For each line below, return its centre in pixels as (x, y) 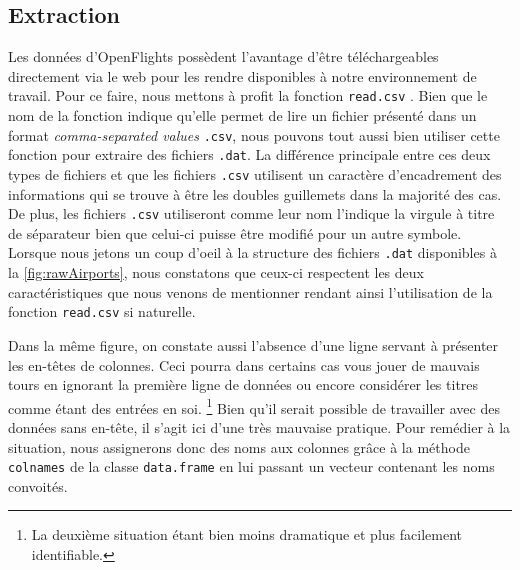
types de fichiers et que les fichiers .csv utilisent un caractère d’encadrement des (255, 173)
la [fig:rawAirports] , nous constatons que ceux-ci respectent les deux (216, 272)
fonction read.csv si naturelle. (102, 311)
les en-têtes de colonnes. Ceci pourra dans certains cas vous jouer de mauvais (244, 364)
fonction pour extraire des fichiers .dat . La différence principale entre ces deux (249, 154)
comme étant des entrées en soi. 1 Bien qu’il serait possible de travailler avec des (254, 406)
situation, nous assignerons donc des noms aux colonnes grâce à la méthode (239, 446)
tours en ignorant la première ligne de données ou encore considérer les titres (243, 384)
